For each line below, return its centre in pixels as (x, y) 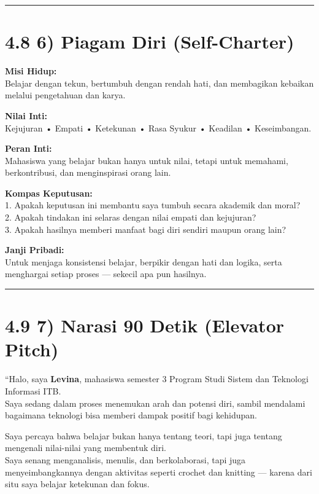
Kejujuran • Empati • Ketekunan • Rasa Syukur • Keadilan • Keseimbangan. (158, 127)
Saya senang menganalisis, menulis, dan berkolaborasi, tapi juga (125, 459)
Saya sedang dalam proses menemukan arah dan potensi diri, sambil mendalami (155, 403)
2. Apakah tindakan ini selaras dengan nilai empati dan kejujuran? (131, 217)
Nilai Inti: (26, 115)
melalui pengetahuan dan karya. (65, 95)
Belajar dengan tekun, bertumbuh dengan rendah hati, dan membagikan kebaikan (159, 83)
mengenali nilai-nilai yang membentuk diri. (86, 448)
